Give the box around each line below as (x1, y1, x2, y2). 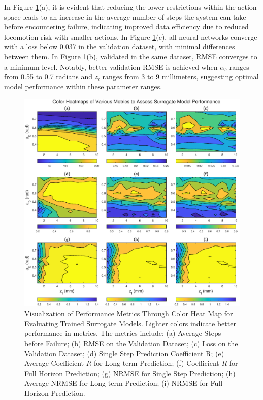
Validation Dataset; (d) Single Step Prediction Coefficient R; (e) (24, 348, 224, 358)
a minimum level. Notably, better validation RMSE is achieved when (4, 61, 218, 72)
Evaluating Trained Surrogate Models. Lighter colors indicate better (24, 318, 236, 328)
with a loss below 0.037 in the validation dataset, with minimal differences (4, 41, 235, 52)
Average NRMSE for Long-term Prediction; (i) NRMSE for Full (24, 378, 223, 388)
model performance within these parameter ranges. (4, 81, 162, 91)
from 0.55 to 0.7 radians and (4, 71, 93, 82)
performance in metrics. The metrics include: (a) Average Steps (24, 328, 221, 339)
